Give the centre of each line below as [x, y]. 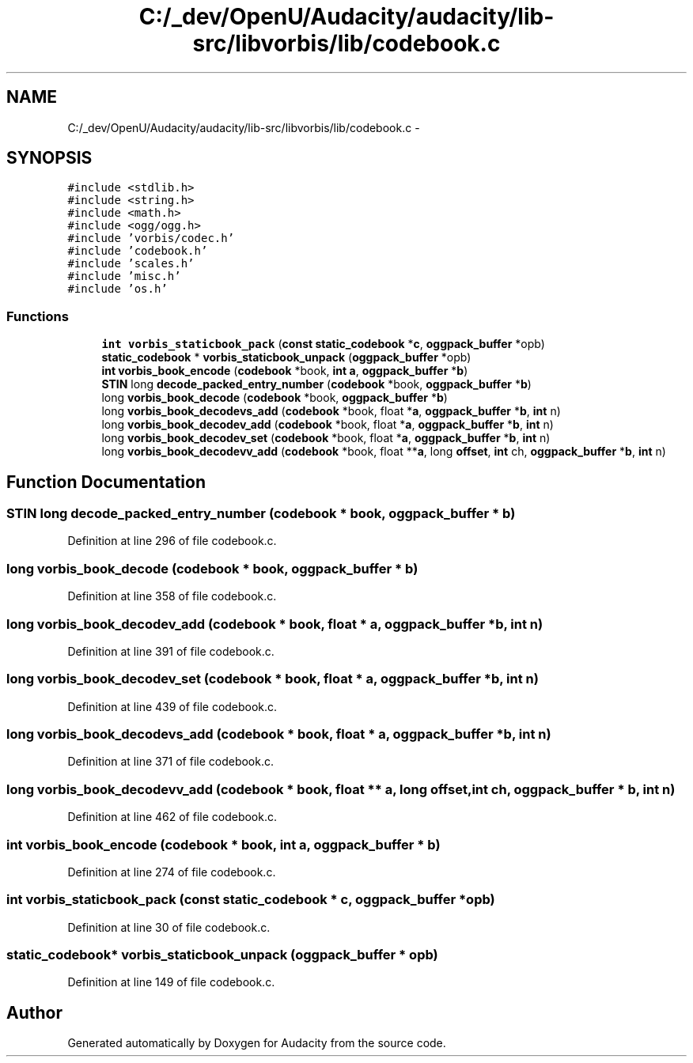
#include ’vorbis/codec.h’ [151, 238]
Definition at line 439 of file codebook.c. [172, 706]
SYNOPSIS [49, 158]
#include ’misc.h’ [124, 276]
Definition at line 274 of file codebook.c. [172, 872]
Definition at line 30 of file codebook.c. [169, 927]
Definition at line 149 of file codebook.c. [171, 982]
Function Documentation [106, 482]
